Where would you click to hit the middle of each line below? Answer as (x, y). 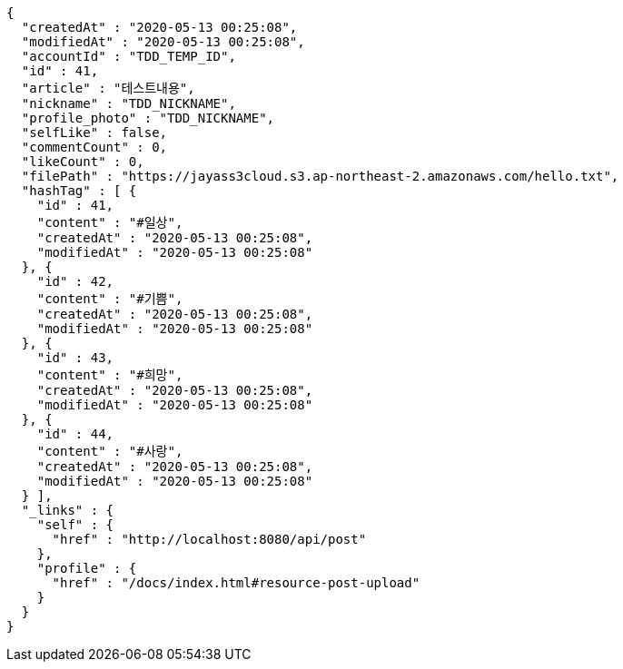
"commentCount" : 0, (94, 147)
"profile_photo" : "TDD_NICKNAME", (148, 118)
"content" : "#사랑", (110, 451)
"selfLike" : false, (94, 133)
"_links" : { (68, 510)
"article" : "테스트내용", (108, 88)
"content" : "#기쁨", (110, 299)
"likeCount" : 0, (83, 162)
